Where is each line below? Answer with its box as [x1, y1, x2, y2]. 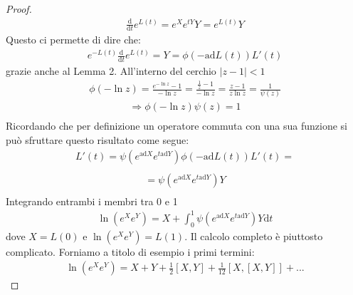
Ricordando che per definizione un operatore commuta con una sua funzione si [6, 118, 348, 133]
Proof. [6, 1, 32, 16]
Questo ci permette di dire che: [6, 32, 141, 47]
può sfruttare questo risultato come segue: [6, 133, 189, 147]
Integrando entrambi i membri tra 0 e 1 [6, 193, 178, 208]
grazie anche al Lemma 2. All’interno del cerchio [6, 63, 216, 78]
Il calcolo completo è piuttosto [190, 228, 323, 243]
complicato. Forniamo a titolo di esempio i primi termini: [6, 244, 255, 259]
